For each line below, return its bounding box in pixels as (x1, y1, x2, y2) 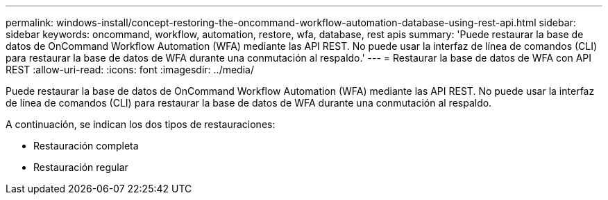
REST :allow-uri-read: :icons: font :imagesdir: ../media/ (6, 64, 254, 75)
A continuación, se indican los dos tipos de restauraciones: (6, 118, 276, 130)
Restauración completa (33, 140, 139, 152)
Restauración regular (33, 161, 128, 173)
